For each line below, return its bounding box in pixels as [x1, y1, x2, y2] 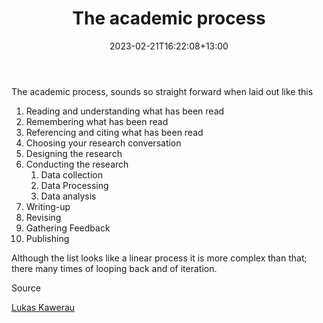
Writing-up [25, 200, 71, 212]
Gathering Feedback [25, 222, 111, 234]
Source [11, 282, 41, 294]
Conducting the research [25, 158, 129, 170]
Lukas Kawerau [11, 301, 76, 313]
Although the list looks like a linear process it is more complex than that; [11, 252, 308, 264]
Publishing [25, 232, 70, 244]
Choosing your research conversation [25, 137, 182, 149]
